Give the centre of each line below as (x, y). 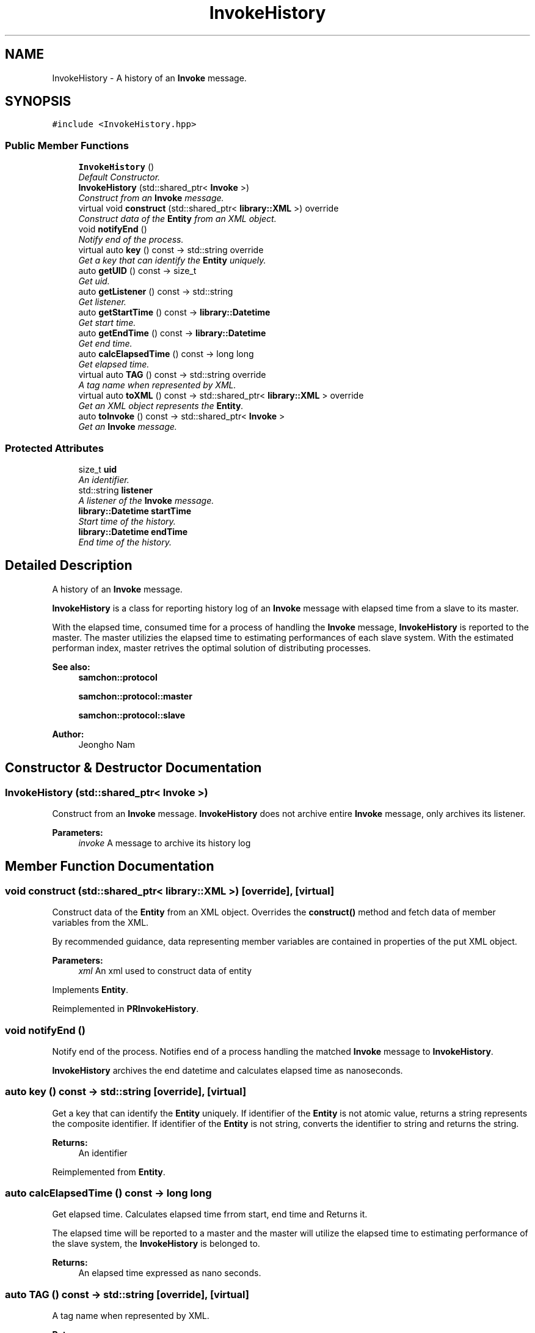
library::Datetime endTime (133, 531)
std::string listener (115, 490)
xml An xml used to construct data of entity (165, 971)
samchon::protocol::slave (132, 715)
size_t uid (98, 469)
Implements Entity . (90, 990)
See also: (71, 666)
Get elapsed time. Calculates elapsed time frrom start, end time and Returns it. (210, 1214)
